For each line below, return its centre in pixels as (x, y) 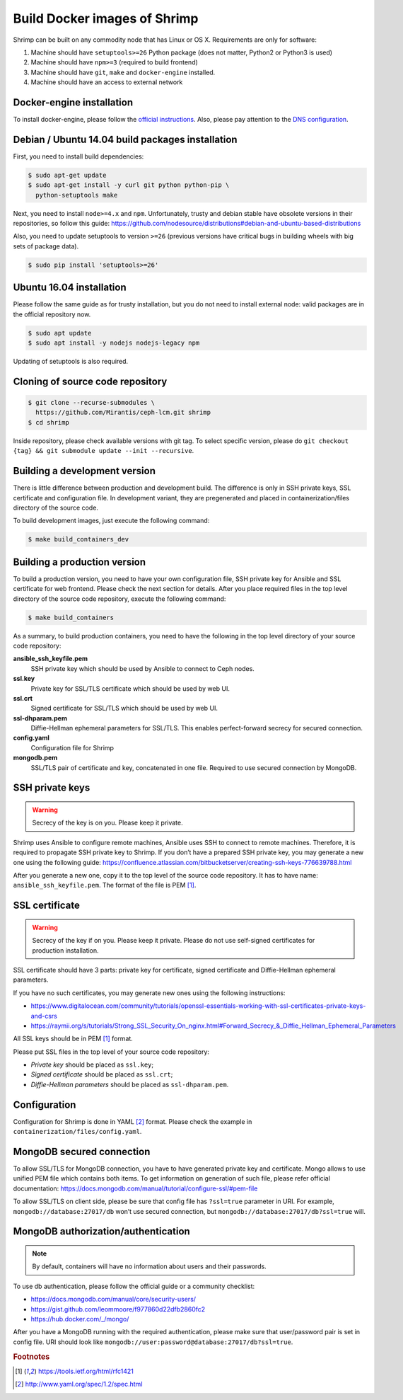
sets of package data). (46, 246)
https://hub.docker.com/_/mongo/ (80, 1319)
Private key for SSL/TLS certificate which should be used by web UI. (130, 688)
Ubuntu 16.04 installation (70, 288)
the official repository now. (52, 314)
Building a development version (84, 471)
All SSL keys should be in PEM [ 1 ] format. (73, 1039)
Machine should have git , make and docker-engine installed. (123, 72)
